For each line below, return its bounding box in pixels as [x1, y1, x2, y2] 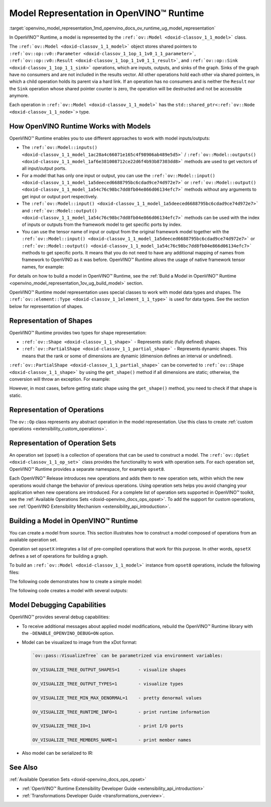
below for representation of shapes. [9, 303, 84, 309]
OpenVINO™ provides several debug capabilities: [9, 614, 110, 620]
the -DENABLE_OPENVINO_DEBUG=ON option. [22, 630, 114, 636]
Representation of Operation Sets [9, 439, 116, 447]
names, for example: [22, 263, 65, 270]
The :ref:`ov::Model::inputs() [22, 145, 98, 151]
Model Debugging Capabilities [9, 601, 106, 609]
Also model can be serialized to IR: [22, 750, 94, 756]
